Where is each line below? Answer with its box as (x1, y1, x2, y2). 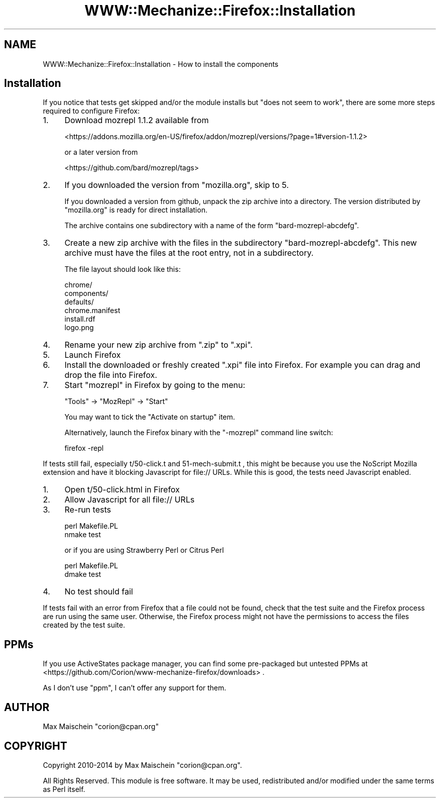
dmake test (64, 570, 101, 579)
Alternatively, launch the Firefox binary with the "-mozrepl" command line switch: (64, 428, 334, 437)
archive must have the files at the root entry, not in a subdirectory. (64, 248, 314, 258)
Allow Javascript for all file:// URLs (64, 494, 195, 505)
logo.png (64, 323, 94, 332)
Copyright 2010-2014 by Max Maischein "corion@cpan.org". (43, 760, 242, 769)
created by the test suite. (43, 621, 125, 630)
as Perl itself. (43, 784, 85, 793)
